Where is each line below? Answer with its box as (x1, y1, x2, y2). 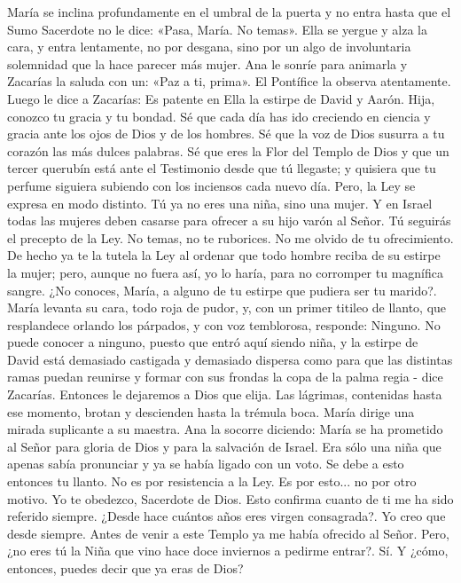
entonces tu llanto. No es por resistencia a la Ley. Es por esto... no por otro (7, 472, 417, 491)
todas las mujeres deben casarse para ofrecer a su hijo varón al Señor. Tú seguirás (7, 211, 451, 230)
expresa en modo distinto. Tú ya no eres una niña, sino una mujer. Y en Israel (7, 193, 433, 212)
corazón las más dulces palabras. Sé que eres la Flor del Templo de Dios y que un (7, 141, 449, 160)
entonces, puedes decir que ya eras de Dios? (7, 559, 244, 577)
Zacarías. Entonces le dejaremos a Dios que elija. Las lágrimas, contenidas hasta (7, 385, 442, 404)
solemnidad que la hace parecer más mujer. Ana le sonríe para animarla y (7, 54, 408, 73)
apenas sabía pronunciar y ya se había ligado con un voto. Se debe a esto (7, 454, 404, 473)
